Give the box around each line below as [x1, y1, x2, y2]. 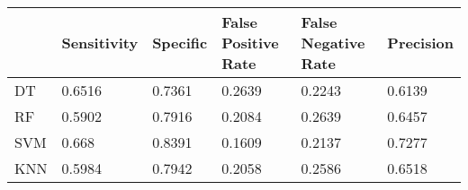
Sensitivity [61, 32, 139, 53]
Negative [301, 32, 365, 53]
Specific [152, 32, 208, 53]
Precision [387, 32, 454, 53]
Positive [221, 32, 279, 53]
